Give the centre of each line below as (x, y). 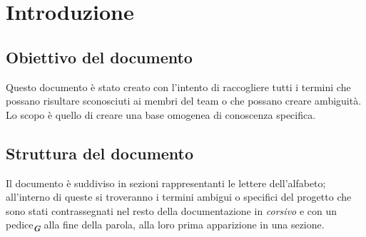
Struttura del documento (100, 153)
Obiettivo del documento (99, 57)
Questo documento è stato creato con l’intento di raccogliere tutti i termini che (178, 86)
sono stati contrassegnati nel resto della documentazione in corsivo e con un (172, 210)
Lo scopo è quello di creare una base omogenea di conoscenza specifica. (161, 114)
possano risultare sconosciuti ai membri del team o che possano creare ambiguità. (184, 101)
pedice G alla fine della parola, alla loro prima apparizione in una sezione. (165, 226)
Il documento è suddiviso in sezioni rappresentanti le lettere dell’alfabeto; (166, 183)
